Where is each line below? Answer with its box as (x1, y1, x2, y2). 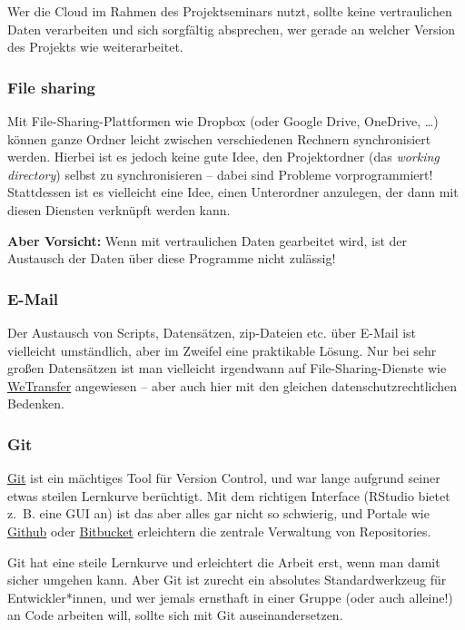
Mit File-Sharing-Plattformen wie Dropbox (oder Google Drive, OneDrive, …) (7, 112, 439, 130)
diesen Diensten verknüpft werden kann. (7, 200, 231, 219)
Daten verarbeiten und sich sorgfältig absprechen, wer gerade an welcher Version (7, 19, 456, 38)
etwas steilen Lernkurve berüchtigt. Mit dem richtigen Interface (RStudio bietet (7, 486, 450, 505)
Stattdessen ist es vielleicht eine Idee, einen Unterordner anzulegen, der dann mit (7, 182, 459, 202)
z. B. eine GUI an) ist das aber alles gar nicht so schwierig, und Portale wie (7, 504, 430, 523)
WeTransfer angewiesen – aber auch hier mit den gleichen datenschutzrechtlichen (7, 376, 458, 395)
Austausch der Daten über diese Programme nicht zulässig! (7, 249, 336, 268)
